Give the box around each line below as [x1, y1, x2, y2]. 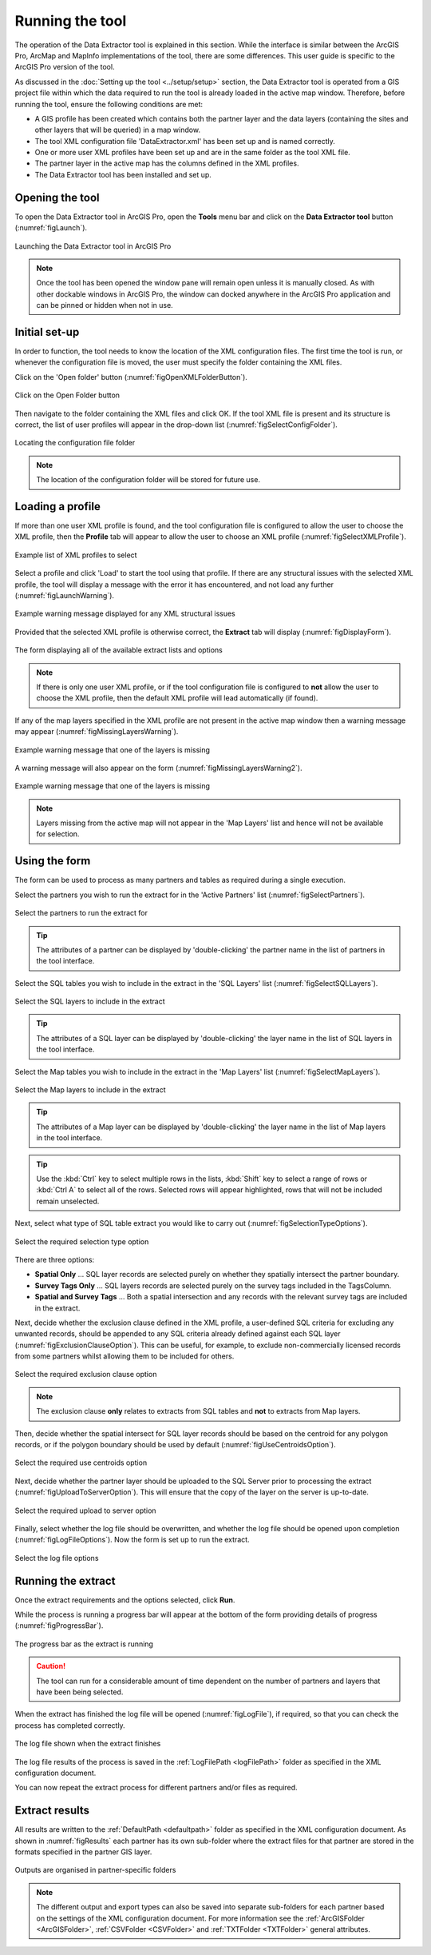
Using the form [14, 854, 91, 868]
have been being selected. [36, 1687, 124, 1697]
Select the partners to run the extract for [14, 908, 148, 918]
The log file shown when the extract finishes [14, 1739, 161, 1749]
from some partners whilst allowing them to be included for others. [14, 1351, 235, 1361]
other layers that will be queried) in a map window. [34, 125, 201, 135]
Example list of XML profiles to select [14, 550, 137, 560]
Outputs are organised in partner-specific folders [14, 1865, 176, 1875]
